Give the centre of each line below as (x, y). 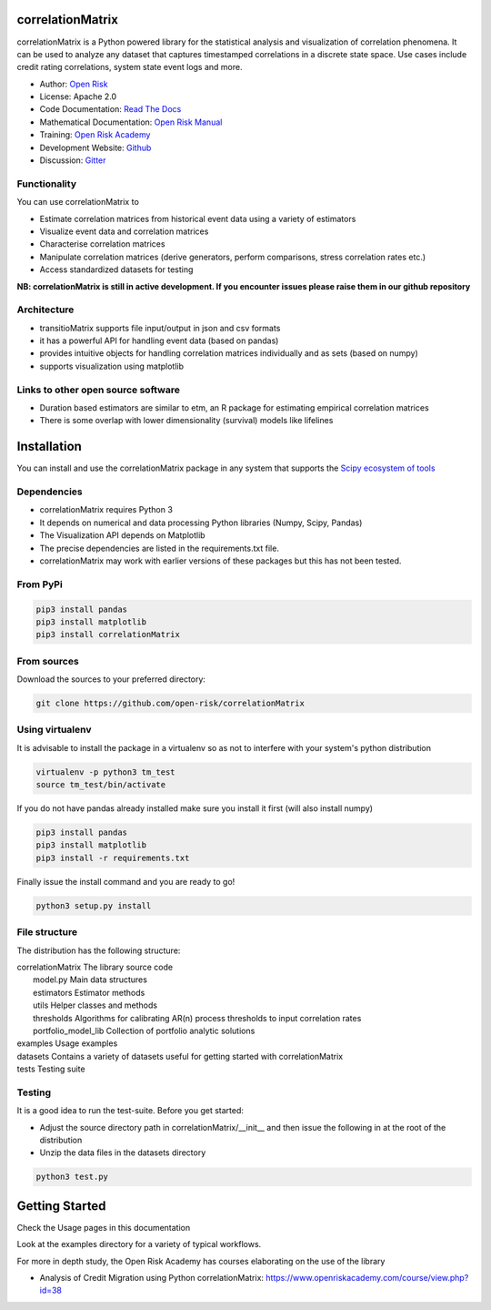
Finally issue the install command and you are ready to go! (126, 881)
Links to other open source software (99, 390)
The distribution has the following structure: (99, 950)
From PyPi (40, 584)
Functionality (47, 184)
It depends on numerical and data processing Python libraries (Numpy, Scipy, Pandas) (201, 523)
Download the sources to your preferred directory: (111, 679)
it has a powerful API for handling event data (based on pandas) (159, 340)
